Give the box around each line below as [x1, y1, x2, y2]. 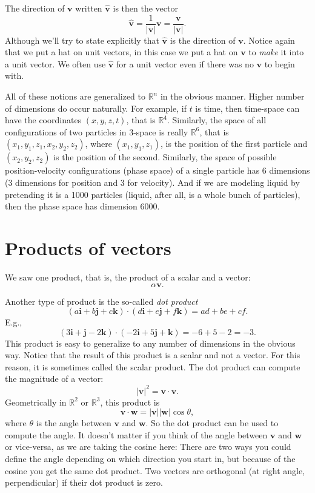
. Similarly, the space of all [167, 114, 267, 126]
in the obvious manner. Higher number [160, 90, 305, 103]
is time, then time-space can [195, 101, 300, 114]
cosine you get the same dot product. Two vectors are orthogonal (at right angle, [5, 464, 305, 477]
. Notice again [243, 33, 295, 46]
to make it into [248, 46, 304, 58]
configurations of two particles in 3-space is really [5, 125, 188, 138]
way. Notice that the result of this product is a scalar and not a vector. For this [5, 348, 300, 361]
